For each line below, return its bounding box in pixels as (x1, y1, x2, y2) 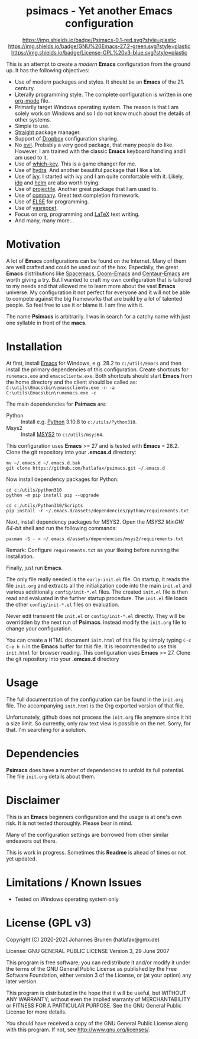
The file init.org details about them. (6, 773, 96, 780)
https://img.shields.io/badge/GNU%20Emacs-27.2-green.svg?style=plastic (8, 43, 191, 50)
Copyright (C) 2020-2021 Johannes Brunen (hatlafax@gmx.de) (6, 936, 160, 943)
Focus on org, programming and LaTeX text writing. (14, 211, 140, 218)
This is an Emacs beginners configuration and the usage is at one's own (6, 813, 182, 820)
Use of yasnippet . (14, 204, 58, 211)
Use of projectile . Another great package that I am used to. (14, 185, 158, 192)
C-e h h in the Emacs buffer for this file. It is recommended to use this (6, 642, 177, 650)
